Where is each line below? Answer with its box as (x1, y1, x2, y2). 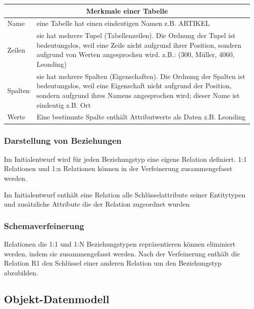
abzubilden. (4, 267, 39, 277)
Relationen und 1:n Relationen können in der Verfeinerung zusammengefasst (4, 163, 233, 174)
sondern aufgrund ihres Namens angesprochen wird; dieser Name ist (36, 90, 240, 100)
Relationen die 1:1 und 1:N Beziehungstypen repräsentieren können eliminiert (4, 238, 235, 249)
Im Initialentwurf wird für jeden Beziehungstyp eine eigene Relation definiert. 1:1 (4, 154, 247, 164)
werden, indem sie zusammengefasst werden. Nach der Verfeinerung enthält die (4, 248, 240, 258)
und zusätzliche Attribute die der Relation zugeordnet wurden (4, 199, 190, 209)
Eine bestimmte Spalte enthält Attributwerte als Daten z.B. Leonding (36, 112, 246, 122)
